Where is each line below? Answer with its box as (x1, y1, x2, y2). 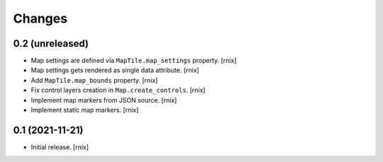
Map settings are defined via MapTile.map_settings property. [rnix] (30, 57, 237, 65)
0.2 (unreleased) (13, 37, 89, 50)
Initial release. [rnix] (30, 142, 89, 151)
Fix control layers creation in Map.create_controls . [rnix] (30, 86, 206, 95)
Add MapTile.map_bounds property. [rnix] (30, 76, 158, 84)
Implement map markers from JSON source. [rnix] (30, 96, 177, 104)
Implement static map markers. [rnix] (30, 106, 139, 115)
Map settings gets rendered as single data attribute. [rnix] (30, 66, 200, 74)
